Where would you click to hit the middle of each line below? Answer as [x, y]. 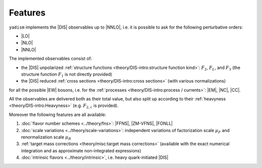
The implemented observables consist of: [50, 59]
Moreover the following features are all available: [58, 115]
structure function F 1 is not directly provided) [67, 75]
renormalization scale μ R [46, 137]
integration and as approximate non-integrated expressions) [81, 151]
